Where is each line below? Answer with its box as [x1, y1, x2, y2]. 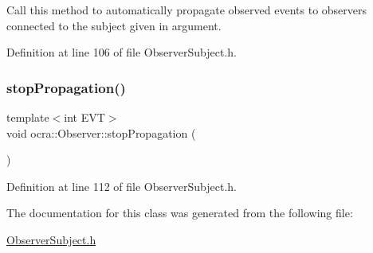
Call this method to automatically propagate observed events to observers [6, 2, 367, 18]
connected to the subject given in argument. [6, 17, 222, 33]
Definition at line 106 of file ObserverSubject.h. [6, 44, 237, 60]
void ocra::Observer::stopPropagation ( [6, 124, 196, 141]
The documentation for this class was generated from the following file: [6, 204, 353, 221]
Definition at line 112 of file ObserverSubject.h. [6, 177, 237, 194]
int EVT [64, 109, 105, 125]
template [6, 109, 49, 125]
